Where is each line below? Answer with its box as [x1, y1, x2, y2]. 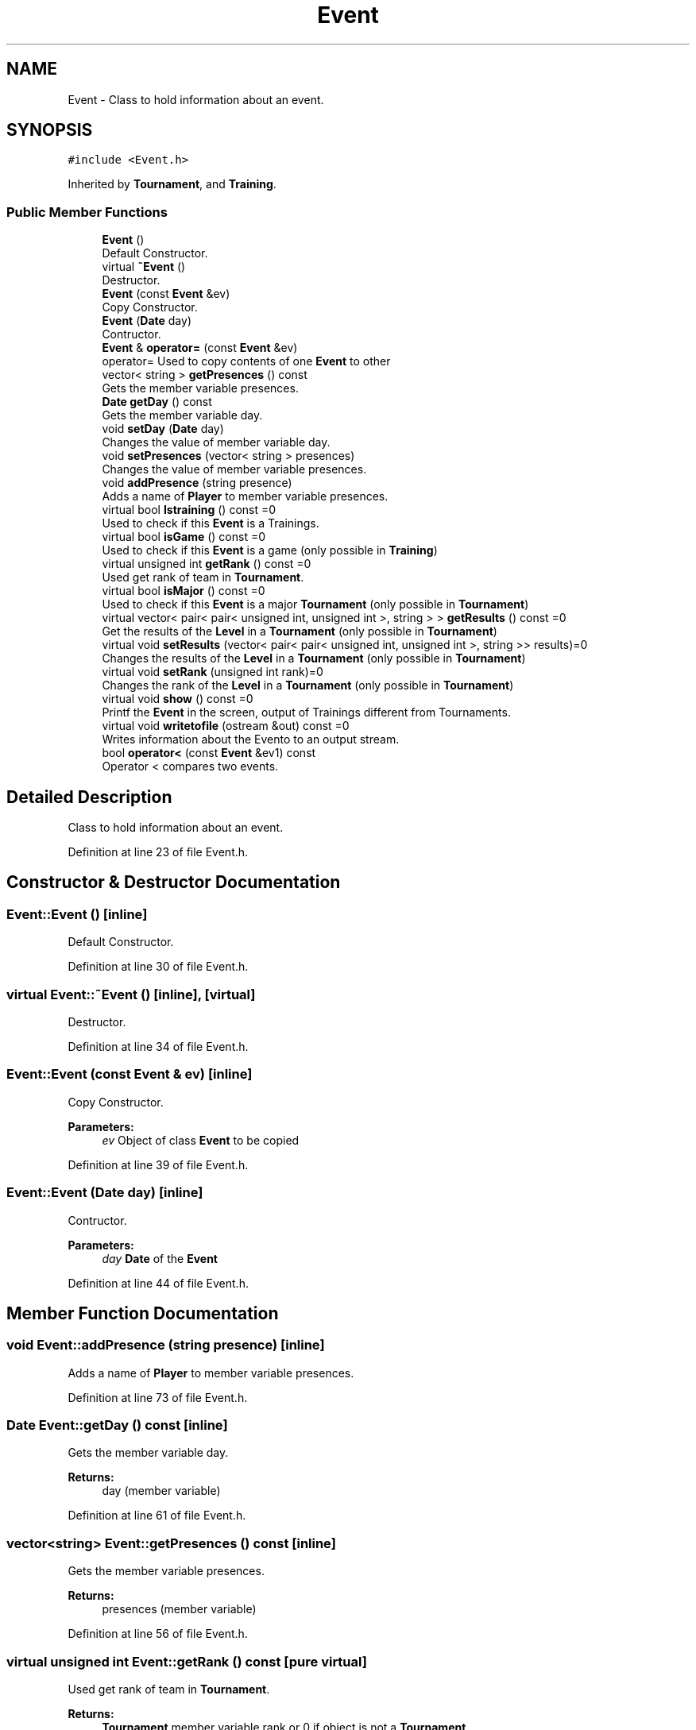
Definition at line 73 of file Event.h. [68, 1390, 248, 1404]
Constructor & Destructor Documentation [6, 872, 341, 893]
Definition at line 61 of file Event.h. [68, 1508, 246, 1523]
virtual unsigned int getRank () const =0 [102, 557, 311, 571]
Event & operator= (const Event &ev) [102, 341, 298, 355]
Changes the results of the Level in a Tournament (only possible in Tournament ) [102, 651, 526, 666]
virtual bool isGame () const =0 [102, 530, 266, 544]
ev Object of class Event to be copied [102, 1133, 300, 1147]
